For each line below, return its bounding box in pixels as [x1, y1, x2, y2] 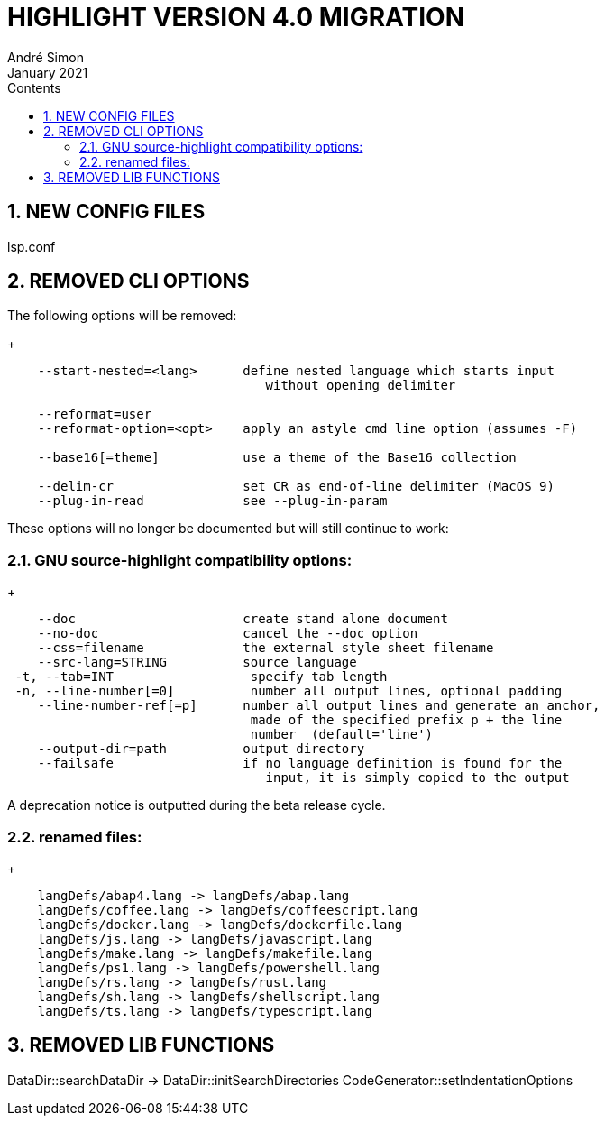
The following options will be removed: [7, 308, 237, 324]
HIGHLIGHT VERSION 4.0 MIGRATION [7, 2, 464, 32]
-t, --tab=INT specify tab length [14, 669, 388, 685]
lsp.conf [7, 238, 56, 254]
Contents [7, 79, 61, 96]
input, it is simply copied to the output [265, 770, 570, 786]
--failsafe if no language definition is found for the [37, 756, 563, 771]
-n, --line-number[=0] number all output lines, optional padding [14, 684, 563, 699]
